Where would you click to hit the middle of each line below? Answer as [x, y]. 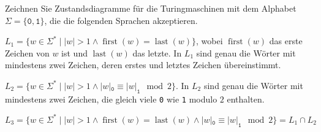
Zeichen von [27, 52]
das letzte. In [157, 52]
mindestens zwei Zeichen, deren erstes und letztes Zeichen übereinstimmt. [143, 65]
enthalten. [246, 99]
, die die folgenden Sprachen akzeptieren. [121, 20]
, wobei [210, 41]
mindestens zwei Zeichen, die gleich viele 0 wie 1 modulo [111, 99]
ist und [74, 52]
